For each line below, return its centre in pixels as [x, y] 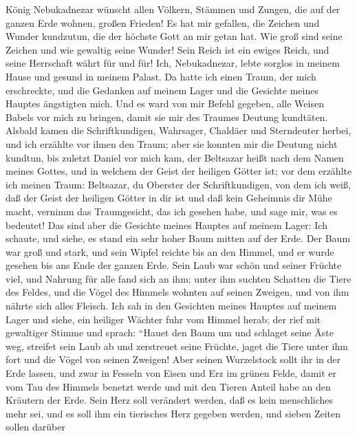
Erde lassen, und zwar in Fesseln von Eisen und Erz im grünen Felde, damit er [171, 373]
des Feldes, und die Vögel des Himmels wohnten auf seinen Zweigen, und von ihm [177, 292]
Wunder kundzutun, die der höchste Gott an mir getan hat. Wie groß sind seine [174, 36]
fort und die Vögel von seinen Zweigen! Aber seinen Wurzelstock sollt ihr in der [173, 359]
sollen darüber [35, 427]
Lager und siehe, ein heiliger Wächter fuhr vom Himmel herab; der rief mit [163, 319]
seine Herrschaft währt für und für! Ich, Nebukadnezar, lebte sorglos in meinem [173, 63]
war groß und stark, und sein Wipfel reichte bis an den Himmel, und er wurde [170, 251]
